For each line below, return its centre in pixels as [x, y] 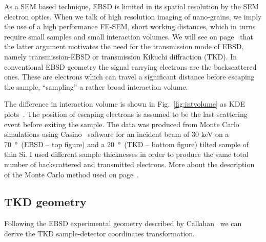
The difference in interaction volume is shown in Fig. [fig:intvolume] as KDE [125, 104]
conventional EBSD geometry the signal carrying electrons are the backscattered [130, 66]
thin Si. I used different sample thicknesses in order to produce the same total [126, 154]
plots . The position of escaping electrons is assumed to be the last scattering [126, 114]
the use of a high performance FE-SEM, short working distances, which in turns [130, 26]
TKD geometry [45, 202]
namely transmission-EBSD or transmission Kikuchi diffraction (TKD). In [121, 56]
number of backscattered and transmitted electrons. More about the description [129, 164]
